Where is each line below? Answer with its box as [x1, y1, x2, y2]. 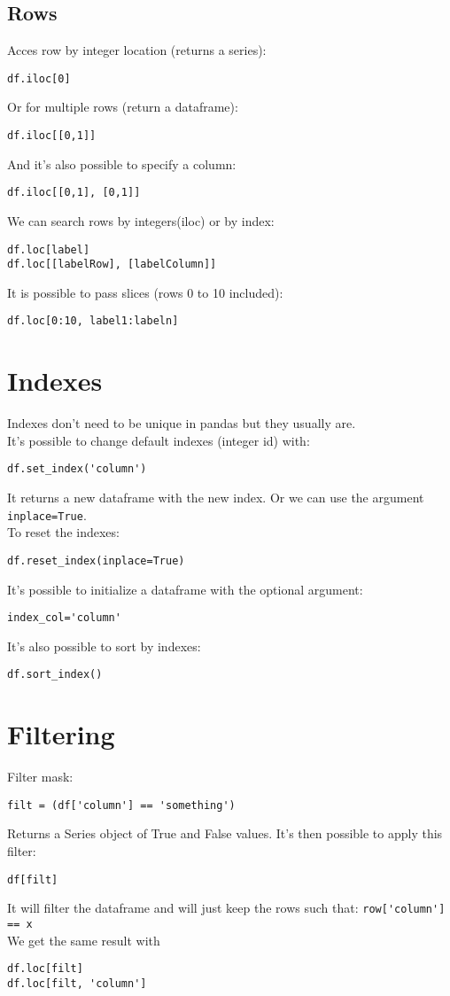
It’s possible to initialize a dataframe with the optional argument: [7, 580, 363, 598]
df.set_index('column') [7, 463, 147, 476]
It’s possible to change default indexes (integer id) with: [7, 431, 310, 449]
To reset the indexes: [7, 523, 120, 541]
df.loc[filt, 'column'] [7, 977, 147, 990]
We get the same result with [7, 930, 160, 949]
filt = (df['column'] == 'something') [7, 798, 236, 812]
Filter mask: [7, 767, 74, 786]
